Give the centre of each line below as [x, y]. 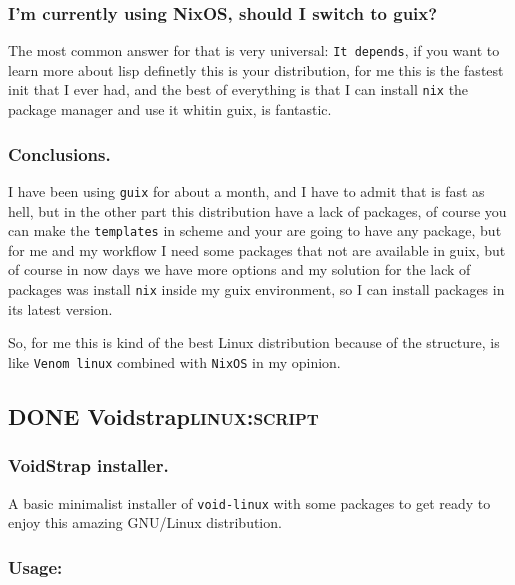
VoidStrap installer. [88, 465]
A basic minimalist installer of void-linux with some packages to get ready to [249, 502]
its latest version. [60, 308]
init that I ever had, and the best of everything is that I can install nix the [238, 89]
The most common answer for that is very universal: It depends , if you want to [254, 50]
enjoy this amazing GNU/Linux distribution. [145, 522]
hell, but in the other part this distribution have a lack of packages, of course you [257, 210]
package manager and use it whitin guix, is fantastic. [170, 109]
